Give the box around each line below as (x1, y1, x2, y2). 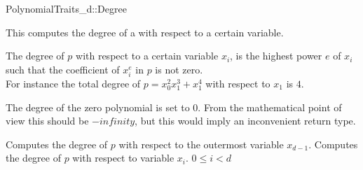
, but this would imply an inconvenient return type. (135, 113, 356, 128)
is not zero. (155, 62, 203, 76)
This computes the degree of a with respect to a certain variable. (6, 24, 284, 39)
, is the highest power (230, 48, 322, 63)
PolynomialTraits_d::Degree (6, 1, 127, 15)
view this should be (6, 113, 89, 128)
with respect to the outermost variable (118, 136, 284, 151)
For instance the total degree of (6, 76, 141, 90)
